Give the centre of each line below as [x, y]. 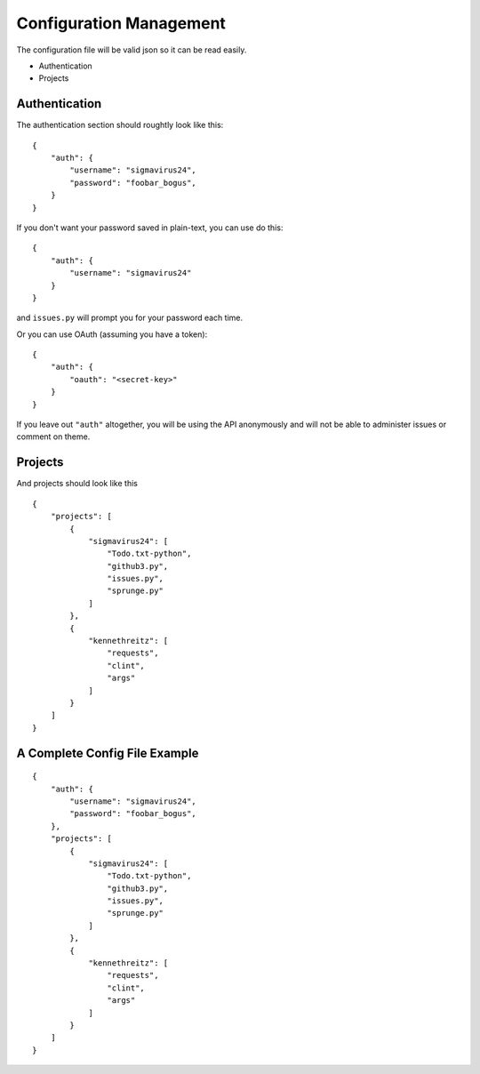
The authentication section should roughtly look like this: [120, 125]
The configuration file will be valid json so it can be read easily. [132, 50]
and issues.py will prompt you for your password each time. [130, 318]
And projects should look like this [77, 484]
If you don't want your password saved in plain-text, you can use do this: [150, 228]
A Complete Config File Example [108, 753]
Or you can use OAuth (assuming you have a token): [112, 334]
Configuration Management [121, 23]
